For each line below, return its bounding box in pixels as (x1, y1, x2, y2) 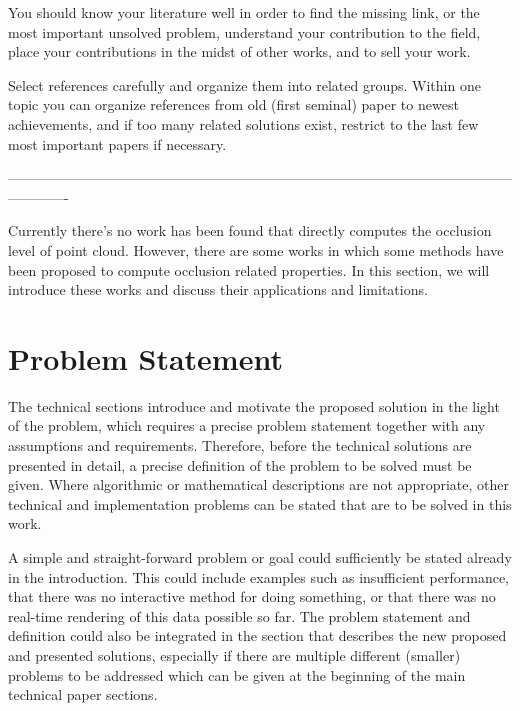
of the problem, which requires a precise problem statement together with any (8, 415, 486, 436)
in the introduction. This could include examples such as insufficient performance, (8, 566, 510, 587)
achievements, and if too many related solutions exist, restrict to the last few (8, 113, 479, 134)
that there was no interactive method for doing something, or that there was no (8, 586, 496, 607)
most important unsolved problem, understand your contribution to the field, (8, 21, 481, 42)
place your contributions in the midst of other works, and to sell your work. (8, 41, 471, 62)
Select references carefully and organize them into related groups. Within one (8, 74, 481, 95)
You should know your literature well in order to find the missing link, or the (8, 2, 480, 22)
